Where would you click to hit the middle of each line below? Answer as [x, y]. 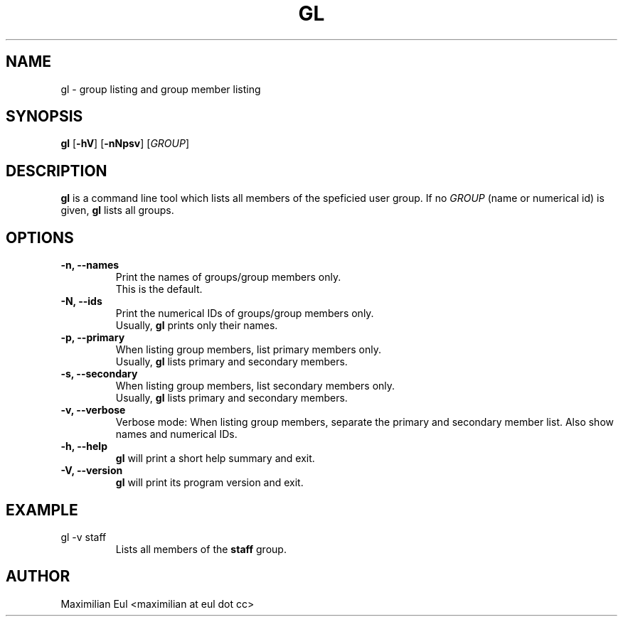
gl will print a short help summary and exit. [215, 459]
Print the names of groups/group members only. [228, 277]
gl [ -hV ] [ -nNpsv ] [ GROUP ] [125, 144]
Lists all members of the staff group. [201, 549]
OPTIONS [40, 237]
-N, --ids [81, 301]
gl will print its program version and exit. [209, 483]
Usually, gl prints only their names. [197, 326]
